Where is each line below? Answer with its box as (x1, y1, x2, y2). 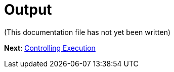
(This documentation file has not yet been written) (4, 27, 171, 37)
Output (4, 1, 52, 18)
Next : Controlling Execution (4, 43, 96, 52)
